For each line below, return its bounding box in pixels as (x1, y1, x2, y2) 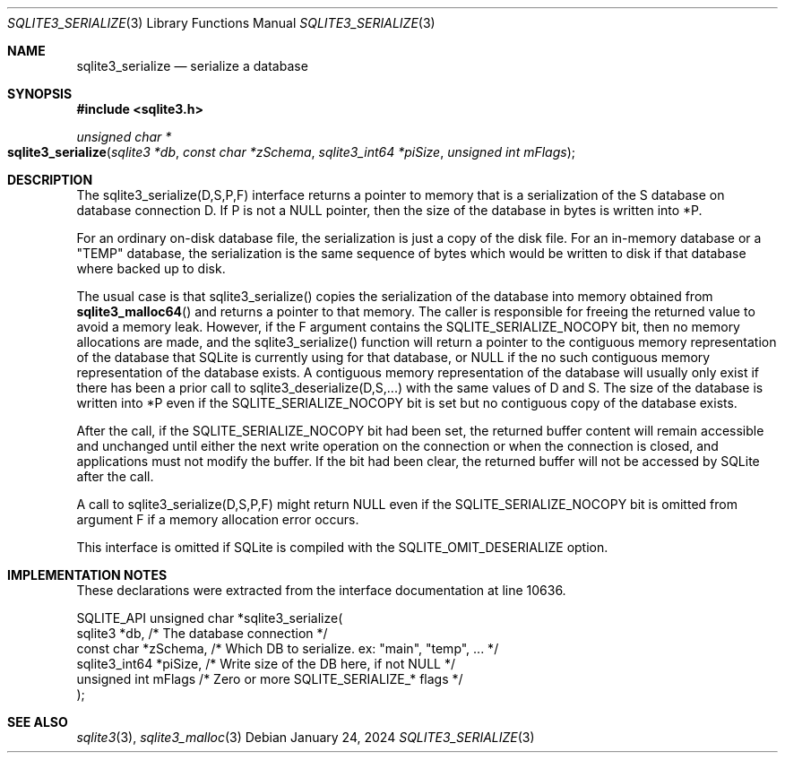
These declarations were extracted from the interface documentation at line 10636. (76, 583, 566, 598)
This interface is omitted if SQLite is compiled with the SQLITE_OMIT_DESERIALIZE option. (76, 540, 608, 555)
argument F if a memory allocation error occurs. (76, 512, 359, 527)
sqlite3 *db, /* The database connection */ (76, 626, 328, 641)
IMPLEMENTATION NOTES (7, 567, 168, 583)
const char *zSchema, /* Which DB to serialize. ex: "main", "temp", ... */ (76, 641, 499, 656)
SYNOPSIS (7, 86, 73, 101)
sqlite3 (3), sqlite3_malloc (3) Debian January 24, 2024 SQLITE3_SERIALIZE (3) (76, 730, 535, 745)
